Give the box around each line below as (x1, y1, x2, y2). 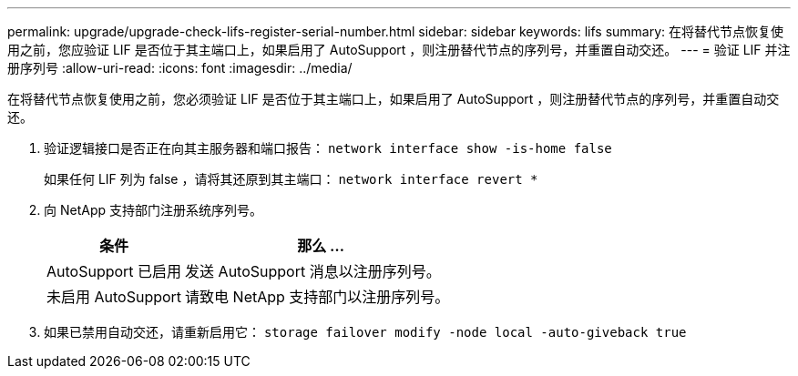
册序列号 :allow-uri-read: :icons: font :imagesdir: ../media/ (7, 60, 353, 76)
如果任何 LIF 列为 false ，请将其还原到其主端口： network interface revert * (44, 171, 538, 187)
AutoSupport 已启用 (46, 262, 182, 280)
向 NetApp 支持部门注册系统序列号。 (44, 202, 262, 218)
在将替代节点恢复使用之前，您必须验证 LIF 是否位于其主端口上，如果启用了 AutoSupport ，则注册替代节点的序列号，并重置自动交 (7, 91, 780, 107)
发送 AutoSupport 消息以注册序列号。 (185, 262, 441, 280)
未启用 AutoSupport (46, 288, 182, 306)
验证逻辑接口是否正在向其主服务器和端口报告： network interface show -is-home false (44, 140, 612, 156)
